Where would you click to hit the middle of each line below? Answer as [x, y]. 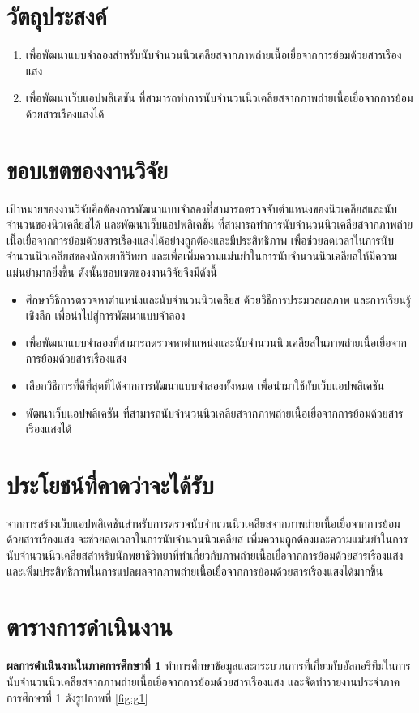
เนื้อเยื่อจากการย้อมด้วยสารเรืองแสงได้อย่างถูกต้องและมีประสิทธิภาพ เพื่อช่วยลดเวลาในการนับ [200, 240]
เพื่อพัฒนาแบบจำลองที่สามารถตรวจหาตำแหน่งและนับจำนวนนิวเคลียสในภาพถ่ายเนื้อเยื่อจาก [216, 342]
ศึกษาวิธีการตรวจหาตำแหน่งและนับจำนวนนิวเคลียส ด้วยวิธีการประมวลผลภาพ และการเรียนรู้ [218, 299]
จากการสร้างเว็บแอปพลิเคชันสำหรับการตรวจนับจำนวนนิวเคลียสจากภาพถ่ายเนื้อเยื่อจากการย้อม [203, 523]
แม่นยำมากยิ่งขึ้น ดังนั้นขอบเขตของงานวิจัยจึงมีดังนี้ [112, 272]
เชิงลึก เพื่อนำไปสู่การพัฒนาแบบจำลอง [105, 315]
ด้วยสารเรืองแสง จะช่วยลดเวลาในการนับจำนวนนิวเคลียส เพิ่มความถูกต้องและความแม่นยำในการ [207, 539]
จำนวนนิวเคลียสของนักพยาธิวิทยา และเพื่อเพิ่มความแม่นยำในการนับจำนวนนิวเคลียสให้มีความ [202, 256]
